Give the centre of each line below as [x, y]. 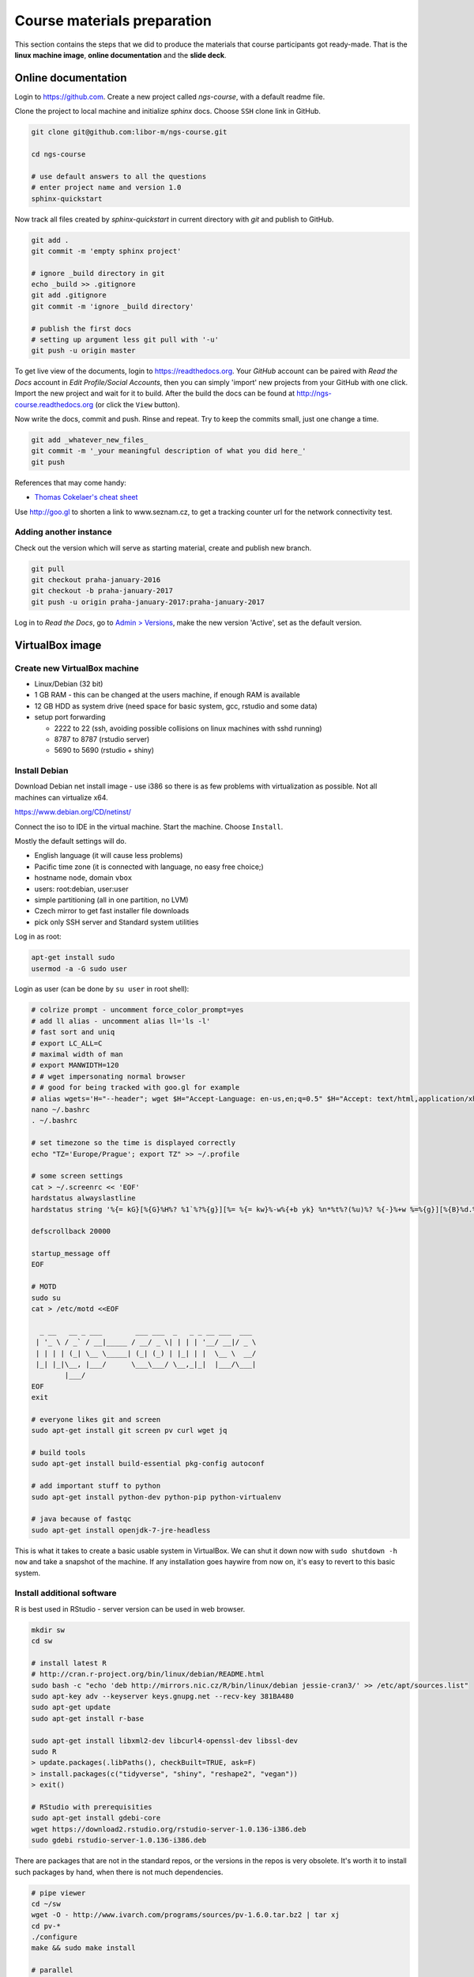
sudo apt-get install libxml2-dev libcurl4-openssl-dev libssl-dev [165, 1741]
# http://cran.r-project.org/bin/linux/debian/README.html [148, 1674]
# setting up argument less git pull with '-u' [125, 340]
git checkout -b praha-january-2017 [102, 591]
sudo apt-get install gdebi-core [96, 1818]
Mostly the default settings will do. [71, 841]
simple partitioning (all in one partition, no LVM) [111, 900]
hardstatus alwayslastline [83, 1198]
